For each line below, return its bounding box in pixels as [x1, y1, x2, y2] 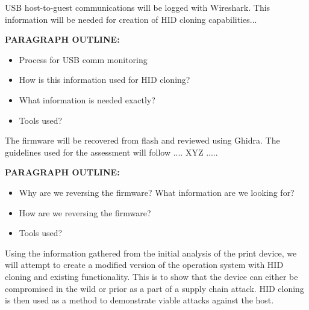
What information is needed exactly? [19, 93, 155, 106]
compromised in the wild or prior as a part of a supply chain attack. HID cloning [5, 282, 304, 294]
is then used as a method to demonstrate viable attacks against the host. [5, 294, 274, 306]
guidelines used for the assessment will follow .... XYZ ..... [5, 145, 218, 158]
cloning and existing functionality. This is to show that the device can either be [5, 270, 298, 282]
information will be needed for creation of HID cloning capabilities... [5, 13, 257, 25]
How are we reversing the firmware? [19, 206, 151, 219]
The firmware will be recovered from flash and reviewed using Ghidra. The [5, 134, 280, 147]
